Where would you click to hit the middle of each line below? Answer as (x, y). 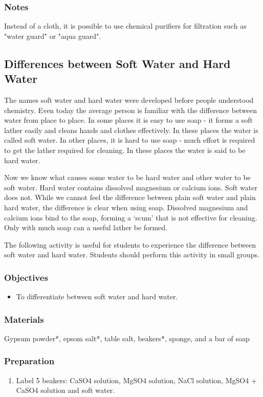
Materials (24, 319)
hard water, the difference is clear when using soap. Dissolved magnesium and (126, 207)
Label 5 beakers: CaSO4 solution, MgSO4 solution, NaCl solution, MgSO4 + (136, 380)
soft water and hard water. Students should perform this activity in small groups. (132, 255)
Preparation (29, 361)
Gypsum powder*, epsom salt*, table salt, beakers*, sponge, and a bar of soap (127, 338)
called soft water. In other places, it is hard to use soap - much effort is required (130, 140)
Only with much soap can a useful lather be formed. (86, 227)
